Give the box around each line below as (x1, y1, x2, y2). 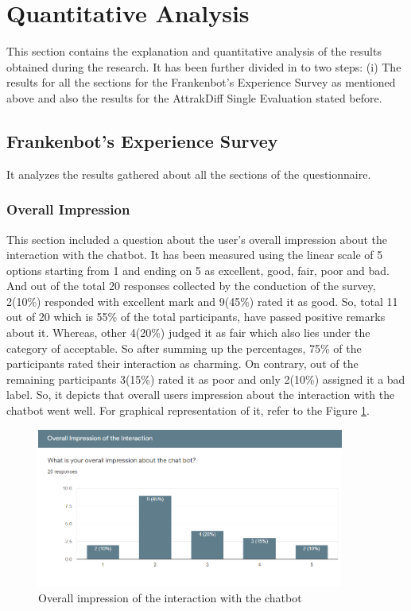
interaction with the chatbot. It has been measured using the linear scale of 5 (6, 246, 383, 263)
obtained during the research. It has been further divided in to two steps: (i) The (6, 58, 401, 75)
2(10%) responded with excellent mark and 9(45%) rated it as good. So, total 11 (6, 292, 398, 309)
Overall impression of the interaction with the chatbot (38, 590, 302, 606)
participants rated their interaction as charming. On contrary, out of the (6, 355, 359, 372)
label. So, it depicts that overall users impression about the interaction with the (6, 386, 395, 403)
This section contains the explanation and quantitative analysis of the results (6, 43, 382, 60)
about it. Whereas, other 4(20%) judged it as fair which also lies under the (6, 324, 370, 341)
